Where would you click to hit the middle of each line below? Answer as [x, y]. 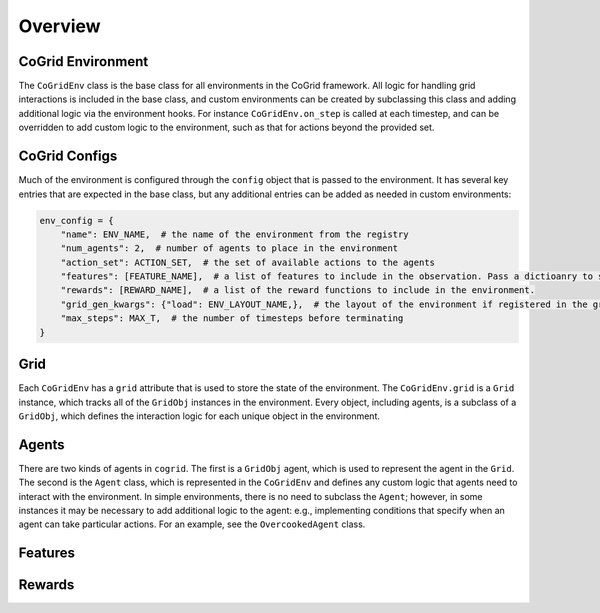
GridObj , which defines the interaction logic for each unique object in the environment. [199, 416]
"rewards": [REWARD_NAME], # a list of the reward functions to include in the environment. [297, 290]
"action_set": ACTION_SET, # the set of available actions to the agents [247, 262]
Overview [59, 26]
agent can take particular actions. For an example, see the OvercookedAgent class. [192, 524]
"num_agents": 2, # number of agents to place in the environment [229, 248]
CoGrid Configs [68, 156]
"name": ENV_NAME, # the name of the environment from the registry [234, 234]
